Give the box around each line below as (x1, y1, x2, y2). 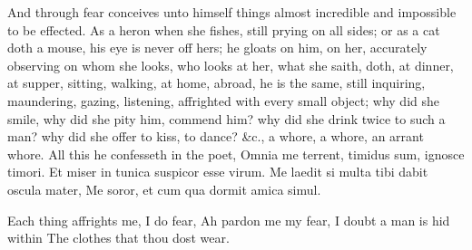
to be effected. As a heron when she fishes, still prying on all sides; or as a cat (7, 20, 440, 39)
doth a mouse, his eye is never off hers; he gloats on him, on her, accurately (7, 38, 428, 57)
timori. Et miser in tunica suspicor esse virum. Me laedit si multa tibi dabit (7, 162, 428, 181)
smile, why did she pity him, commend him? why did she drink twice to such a (7, 109, 446, 128)
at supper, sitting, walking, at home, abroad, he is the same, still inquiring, (7, 73, 426, 92)
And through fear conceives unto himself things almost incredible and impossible (7, 3, 457, 21)
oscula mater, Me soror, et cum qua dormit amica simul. (7, 179, 321, 198)
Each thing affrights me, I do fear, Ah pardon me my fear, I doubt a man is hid (7, 210, 450, 229)
